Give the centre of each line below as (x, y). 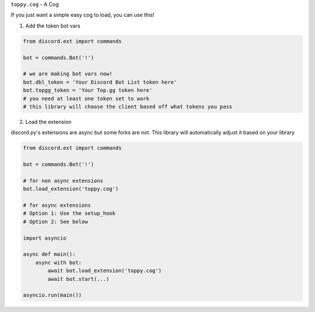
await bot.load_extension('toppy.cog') (104, 271)
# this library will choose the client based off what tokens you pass (128, 106)
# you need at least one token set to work (86, 98)
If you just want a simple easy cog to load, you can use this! (83, 15)
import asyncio (45, 238)
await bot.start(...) (78, 279)
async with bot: (58, 262)
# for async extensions (57, 205)
